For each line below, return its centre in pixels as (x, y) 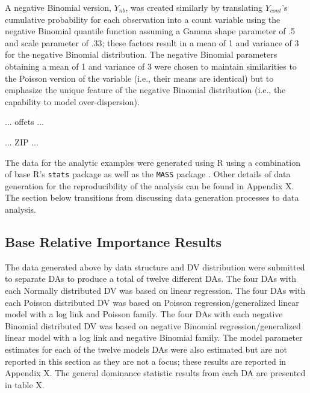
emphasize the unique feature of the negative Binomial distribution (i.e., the (145, 90)
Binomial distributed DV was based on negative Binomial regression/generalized (153, 325)
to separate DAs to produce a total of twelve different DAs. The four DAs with (150, 279)
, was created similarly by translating (194, 7)
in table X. (25, 384)
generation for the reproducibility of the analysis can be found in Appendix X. (150, 185)
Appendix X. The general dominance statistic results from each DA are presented (155, 373)
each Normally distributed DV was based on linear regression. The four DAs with (155, 290)
